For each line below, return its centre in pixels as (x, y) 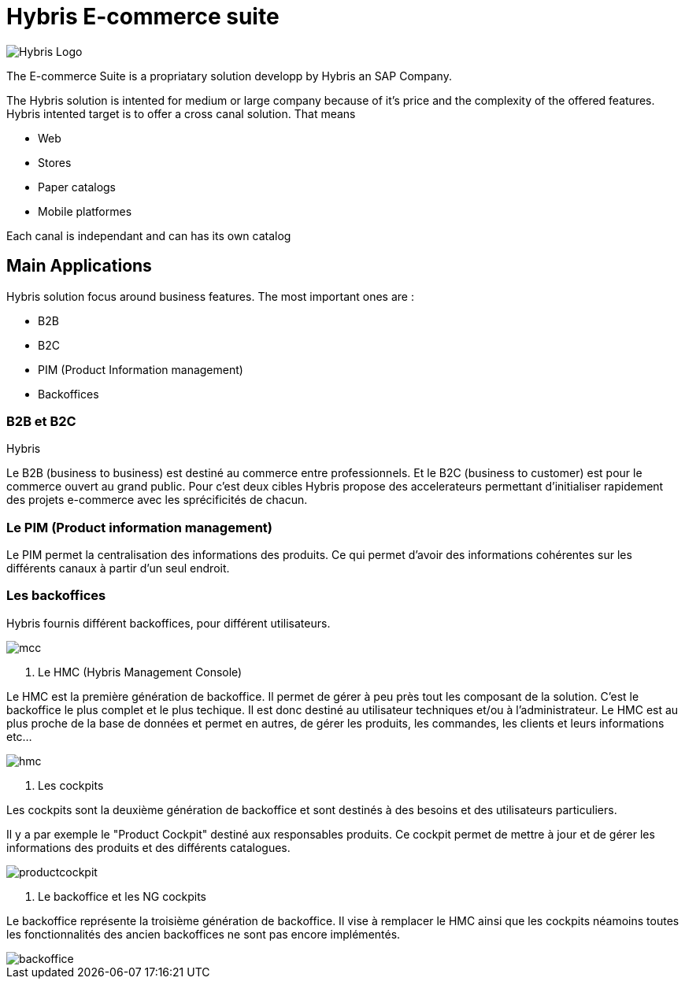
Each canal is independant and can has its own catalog (149, 235)
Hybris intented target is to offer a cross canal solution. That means (181, 113)
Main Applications (79, 266)
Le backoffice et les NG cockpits (122, 896)
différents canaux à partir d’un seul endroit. (118, 568)
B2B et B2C (41, 421)
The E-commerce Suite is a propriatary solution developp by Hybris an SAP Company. (229, 76)
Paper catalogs (77, 187)
